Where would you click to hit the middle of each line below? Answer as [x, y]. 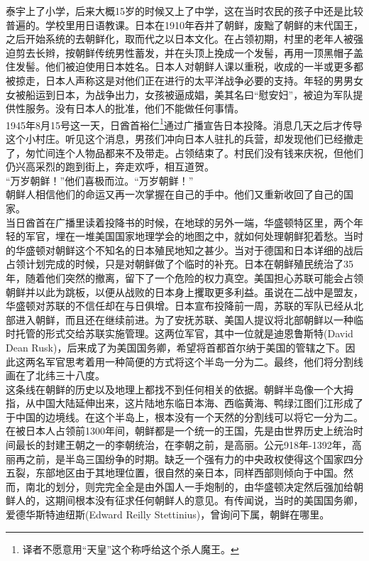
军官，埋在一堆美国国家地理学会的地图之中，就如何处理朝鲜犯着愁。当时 [194, 236]
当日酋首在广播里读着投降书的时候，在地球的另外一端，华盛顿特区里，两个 [180, 222]
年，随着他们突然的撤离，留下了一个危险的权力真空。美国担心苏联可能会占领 [184, 277]
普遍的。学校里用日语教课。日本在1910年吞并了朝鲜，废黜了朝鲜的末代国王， [184, 24]
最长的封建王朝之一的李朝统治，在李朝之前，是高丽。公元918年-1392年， [183, 445]
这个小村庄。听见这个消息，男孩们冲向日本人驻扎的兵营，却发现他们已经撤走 [184, 138]
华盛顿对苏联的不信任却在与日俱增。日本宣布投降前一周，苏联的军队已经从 [180, 306]
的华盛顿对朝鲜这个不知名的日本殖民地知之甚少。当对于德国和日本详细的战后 [184, 250]
